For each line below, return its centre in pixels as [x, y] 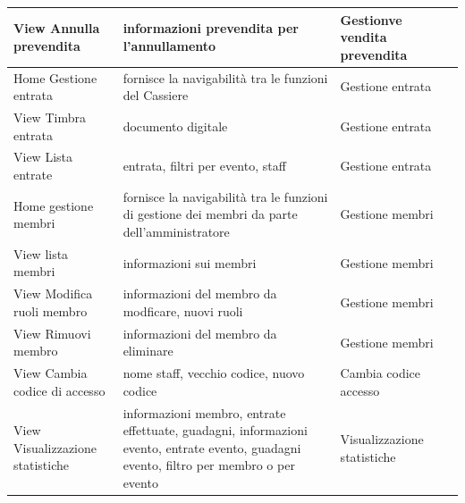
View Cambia [51, 373]
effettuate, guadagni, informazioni [215, 430]
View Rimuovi [52, 333]
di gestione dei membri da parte [210, 214]
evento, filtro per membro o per [209, 465]
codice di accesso [59, 390]
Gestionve [371, 19]
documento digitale [175, 126]
